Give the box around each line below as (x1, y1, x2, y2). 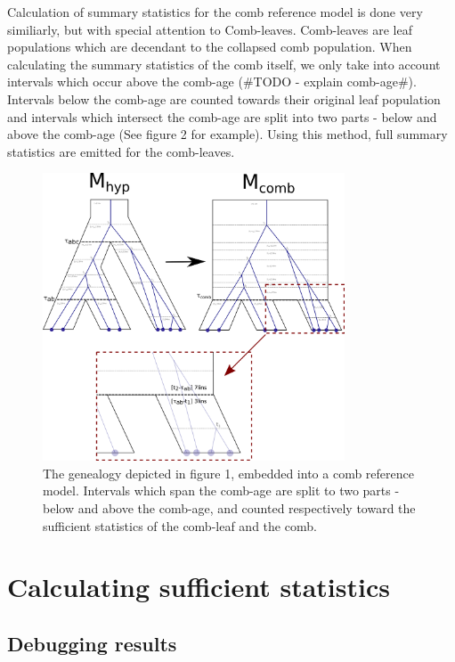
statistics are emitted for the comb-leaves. (7, 142, 235, 160)
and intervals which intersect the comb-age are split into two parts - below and (7, 107, 437, 126)
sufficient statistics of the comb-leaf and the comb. (43, 516, 317, 535)
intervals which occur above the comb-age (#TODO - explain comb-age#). (7, 72, 417, 91)
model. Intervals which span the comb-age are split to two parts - (43, 481, 400, 500)
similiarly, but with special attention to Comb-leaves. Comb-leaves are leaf (7, 20, 412, 38)
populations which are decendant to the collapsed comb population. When (7, 37, 412, 56)
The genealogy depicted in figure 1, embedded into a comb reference (43, 463, 414, 482)
